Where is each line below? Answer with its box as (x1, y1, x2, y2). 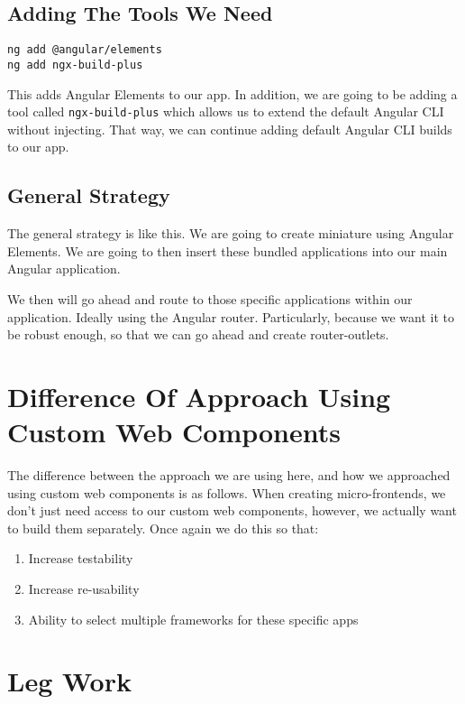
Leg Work (7, 662, 132, 699)
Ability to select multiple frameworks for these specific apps (28, 609, 359, 628)
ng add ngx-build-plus (7, 58, 143, 71)
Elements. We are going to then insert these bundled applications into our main (7, 241, 448, 260)
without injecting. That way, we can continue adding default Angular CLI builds (7, 119, 452, 138)
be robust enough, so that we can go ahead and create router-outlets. (7, 325, 389, 344)
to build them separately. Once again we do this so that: (7, 518, 319, 537)
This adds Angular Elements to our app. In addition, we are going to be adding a (7, 84, 458, 103)
